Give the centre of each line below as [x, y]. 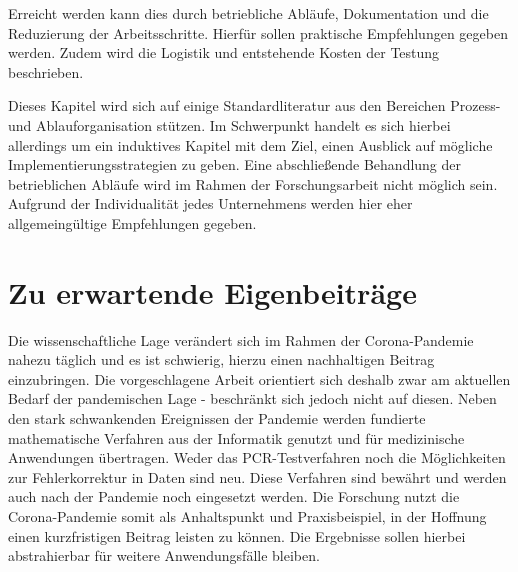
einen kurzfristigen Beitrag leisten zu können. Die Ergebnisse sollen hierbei [237, 535]
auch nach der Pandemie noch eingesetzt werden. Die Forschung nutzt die [234, 496]
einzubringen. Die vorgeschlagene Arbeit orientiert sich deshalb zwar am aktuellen [259, 378]
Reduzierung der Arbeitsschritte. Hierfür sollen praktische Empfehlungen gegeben [258, 32]
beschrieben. [46, 71]
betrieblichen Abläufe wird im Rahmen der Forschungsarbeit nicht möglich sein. [253, 183]
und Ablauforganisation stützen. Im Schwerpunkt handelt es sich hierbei [229, 124]
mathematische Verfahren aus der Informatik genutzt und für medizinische [236, 437]
